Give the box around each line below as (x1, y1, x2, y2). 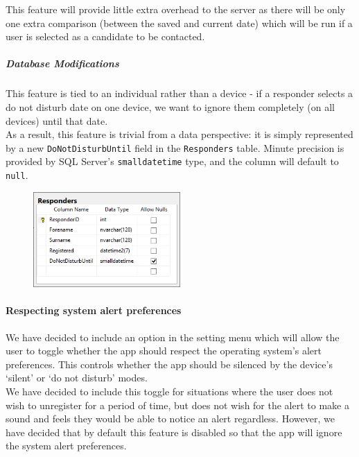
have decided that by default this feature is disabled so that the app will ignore (6, 424, 342, 439)
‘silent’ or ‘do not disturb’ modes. (6, 370, 148, 385)
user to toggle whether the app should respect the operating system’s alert (6, 343, 322, 358)
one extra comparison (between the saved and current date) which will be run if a (6, 15, 353, 30)
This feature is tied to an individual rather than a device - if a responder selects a (6, 86, 353, 101)
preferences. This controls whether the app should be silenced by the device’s (6, 356, 333, 371)
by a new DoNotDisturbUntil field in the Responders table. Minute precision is (6, 140, 344, 155)
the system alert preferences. (6, 438, 127, 453)
